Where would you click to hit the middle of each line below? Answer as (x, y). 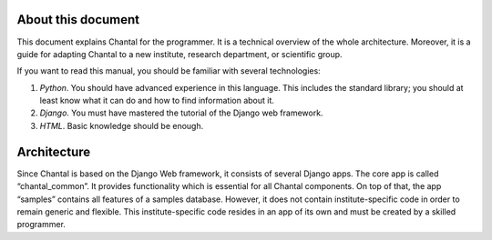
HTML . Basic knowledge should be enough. (122, 125)
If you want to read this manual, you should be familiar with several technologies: (169, 71)
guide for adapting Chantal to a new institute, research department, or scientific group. (179, 54)
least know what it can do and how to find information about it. (157, 101)
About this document (78, 20)
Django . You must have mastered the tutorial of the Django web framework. (181, 113)
